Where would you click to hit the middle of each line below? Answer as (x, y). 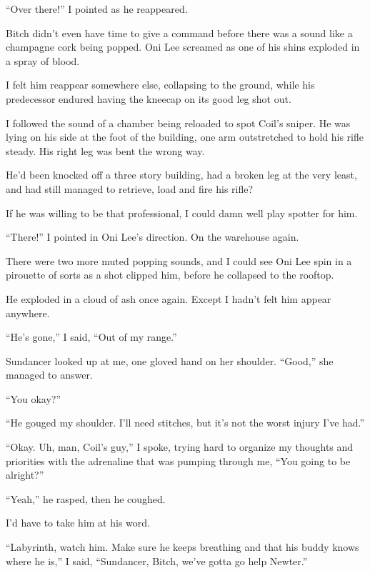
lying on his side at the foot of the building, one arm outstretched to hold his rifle (185, 137)
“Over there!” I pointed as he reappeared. (97, 9)
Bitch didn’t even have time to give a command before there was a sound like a (179, 33)
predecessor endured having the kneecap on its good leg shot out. (149, 98)
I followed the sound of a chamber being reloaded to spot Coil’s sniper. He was (178, 123)
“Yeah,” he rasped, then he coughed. (86, 498)
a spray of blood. (43, 60)
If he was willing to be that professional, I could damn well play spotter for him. (182, 213)
